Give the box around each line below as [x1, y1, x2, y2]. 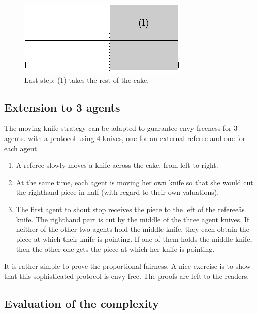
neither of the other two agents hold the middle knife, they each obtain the [16, 224, 249, 234]
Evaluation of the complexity [4, 295, 159, 311]
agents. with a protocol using [4, 132, 94, 143]
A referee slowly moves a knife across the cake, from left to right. [16, 160, 218, 170]
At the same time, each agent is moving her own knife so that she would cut [16, 177, 253, 187]
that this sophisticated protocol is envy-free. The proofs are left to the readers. [4, 270, 249, 281]
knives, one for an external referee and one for [102, 132, 246, 143]
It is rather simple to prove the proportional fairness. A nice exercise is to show [4, 260, 251, 271]
